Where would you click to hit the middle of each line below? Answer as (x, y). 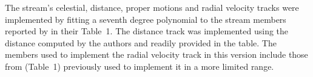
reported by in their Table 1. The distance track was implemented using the (147, 31)
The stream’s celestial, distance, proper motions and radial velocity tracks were (152, 7)
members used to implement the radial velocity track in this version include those (156, 54)
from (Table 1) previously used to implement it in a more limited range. (140, 66)
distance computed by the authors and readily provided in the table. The (141, 42)
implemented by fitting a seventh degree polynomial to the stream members (146, 19)
